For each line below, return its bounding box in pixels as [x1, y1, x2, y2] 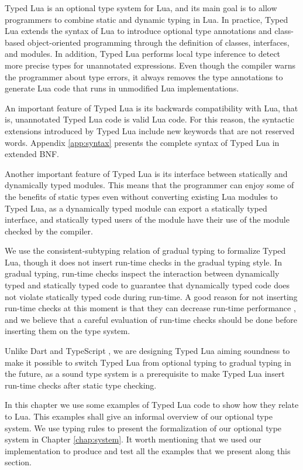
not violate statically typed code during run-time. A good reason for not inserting [5, 290, 298, 302]
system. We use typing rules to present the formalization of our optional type [5, 421, 282, 434]
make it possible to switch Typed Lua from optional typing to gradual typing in [5, 356, 291, 368]
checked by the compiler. [5, 224, 93, 237]
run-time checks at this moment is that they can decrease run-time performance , [5, 302, 296, 314]
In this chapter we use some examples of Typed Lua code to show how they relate [5, 399, 299, 411]
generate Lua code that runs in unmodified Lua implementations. [5, 82, 239, 94]
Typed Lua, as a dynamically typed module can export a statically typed [5, 202, 267, 214]
